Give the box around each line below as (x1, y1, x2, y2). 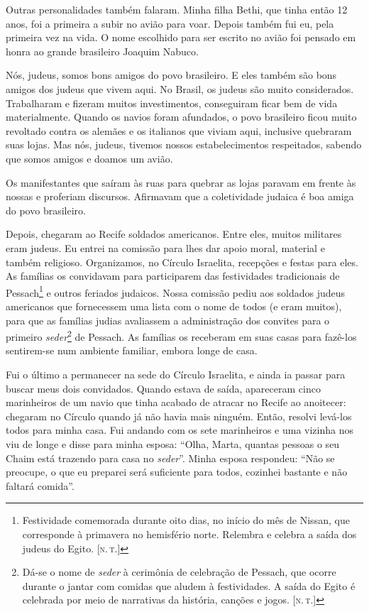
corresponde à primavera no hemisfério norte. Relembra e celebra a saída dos (22, 526, 357, 541)
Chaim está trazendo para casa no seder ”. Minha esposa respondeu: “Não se (6, 450, 335, 465)
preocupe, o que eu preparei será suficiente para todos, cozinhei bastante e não (6, 464, 348, 479)
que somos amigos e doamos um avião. (6, 151, 173, 165)
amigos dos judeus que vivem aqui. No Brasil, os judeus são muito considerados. (6, 81, 354, 96)
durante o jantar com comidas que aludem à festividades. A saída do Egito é (22, 578, 356, 593)
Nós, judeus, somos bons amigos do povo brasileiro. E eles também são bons (6, 67, 337, 82)
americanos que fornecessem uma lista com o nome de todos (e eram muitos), (6, 298, 342, 313)
